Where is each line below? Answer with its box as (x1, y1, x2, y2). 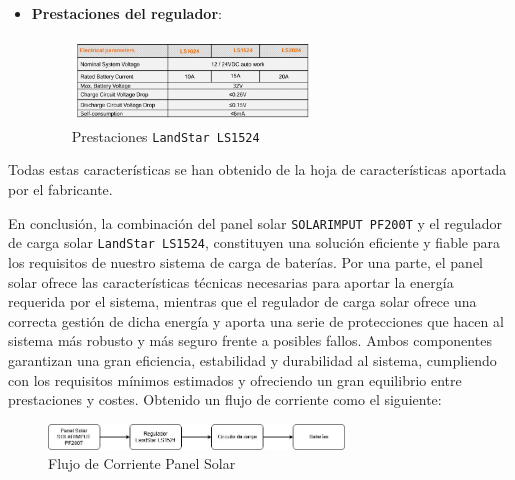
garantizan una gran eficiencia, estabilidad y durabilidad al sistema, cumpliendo (8, 349, 497, 370)
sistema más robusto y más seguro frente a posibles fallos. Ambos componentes (8, 330, 492, 351)
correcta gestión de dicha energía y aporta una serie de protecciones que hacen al (8, 310, 504, 331)
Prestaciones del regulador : (31, 3, 222, 23)
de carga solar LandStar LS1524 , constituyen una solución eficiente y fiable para (8, 232, 500, 253)
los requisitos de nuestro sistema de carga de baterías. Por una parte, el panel (8, 251, 483, 272)
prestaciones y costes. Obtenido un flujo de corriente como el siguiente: (8, 389, 442, 410)
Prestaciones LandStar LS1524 (71, 125, 260, 146)
